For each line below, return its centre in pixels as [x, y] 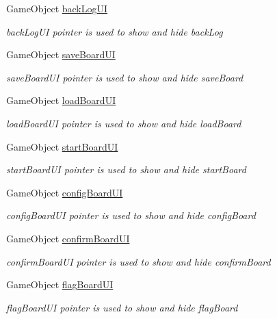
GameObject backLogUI [57, 8]
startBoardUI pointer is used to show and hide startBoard [126, 169]
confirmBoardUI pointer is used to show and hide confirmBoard [138, 261]
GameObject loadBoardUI [61, 100]
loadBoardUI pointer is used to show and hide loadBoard [124, 123]
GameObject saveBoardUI [61, 54]
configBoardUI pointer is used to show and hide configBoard [131, 215]
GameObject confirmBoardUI [68, 238]
